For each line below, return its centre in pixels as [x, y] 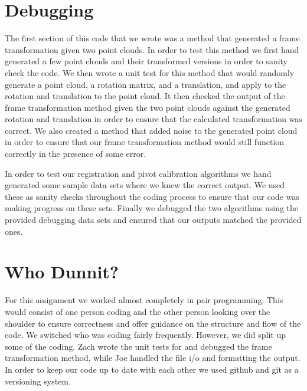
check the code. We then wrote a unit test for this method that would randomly [150, 72]
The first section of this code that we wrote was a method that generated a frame [152, 38]
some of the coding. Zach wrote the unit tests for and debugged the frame [138, 346]
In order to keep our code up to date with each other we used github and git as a [152, 369]
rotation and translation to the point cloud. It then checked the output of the [145, 96]
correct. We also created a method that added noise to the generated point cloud [151, 130]
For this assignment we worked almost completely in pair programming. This [144, 300]
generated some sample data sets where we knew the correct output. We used [145, 185]
